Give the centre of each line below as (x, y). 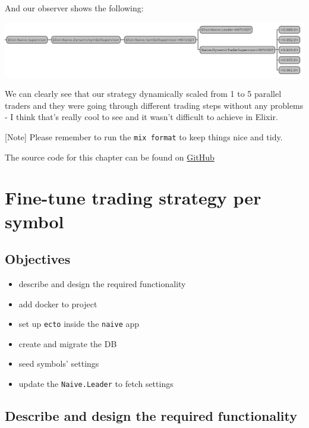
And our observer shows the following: (74, 8)
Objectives (38, 259)
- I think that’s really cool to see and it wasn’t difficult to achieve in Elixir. (141, 117)
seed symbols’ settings (59, 364)
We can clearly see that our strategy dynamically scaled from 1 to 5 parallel (143, 94)
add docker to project (58, 303)
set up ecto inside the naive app (79, 324)
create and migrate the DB (68, 343)
